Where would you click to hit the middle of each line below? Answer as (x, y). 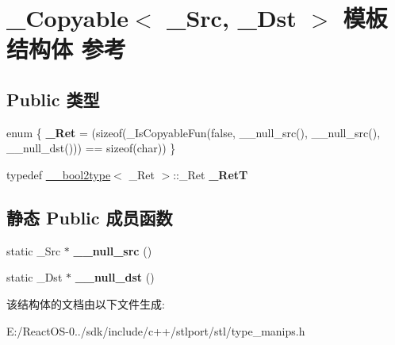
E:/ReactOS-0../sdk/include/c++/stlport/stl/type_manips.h (156, 330)
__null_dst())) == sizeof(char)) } (91, 148)
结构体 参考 (66, 49)
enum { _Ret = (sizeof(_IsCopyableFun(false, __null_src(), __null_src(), (194, 132)
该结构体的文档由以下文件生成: (86, 303)
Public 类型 (53, 99)
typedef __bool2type (59, 174)
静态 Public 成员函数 (90, 217)
